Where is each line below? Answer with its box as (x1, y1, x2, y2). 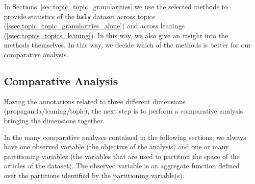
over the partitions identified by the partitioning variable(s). (4, 170, 184, 180)
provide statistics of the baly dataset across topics (4, 11, 155, 21)
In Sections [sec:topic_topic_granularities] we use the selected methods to (4, 1, 228, 11)
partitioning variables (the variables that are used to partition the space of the (4, 151, 240, 161)
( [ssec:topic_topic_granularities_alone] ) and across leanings (4, 21, 185, 31)
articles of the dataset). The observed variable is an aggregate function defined (4, 161, 240, 171)
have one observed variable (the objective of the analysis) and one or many (4, 141, 229, 152)
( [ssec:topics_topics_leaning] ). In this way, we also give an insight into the (4, 30, 229, 40)
